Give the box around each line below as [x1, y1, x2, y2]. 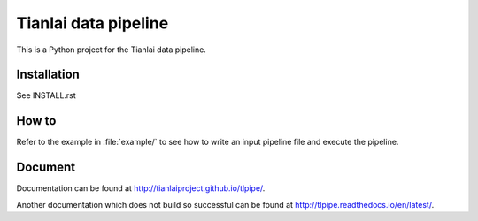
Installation [16, 67, 80, 82]
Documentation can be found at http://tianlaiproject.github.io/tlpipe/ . [16, 183, 266, 194]
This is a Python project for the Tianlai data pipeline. [16, 44, 207, 55]
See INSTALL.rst [16, 90, 77, 101]
